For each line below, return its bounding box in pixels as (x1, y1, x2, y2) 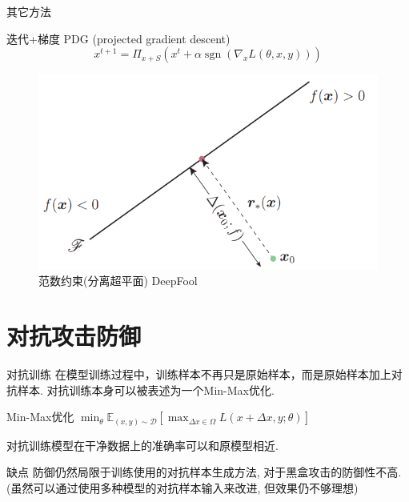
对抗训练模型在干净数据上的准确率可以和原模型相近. (6, 436, 279, 453)
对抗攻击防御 (6, 319, 142, 352)
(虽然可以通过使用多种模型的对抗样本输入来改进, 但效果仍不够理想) (6, 479, 359, 496)
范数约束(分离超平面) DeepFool (38, 272, 198, 289)
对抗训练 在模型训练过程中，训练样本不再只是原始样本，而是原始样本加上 (6, 366, 391, 383)
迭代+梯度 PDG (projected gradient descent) (6, 30, 231, 46)
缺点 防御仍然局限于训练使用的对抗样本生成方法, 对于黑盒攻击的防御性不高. (6, 464, 402, 480)
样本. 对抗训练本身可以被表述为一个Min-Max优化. (17, 381, 275, 398)
